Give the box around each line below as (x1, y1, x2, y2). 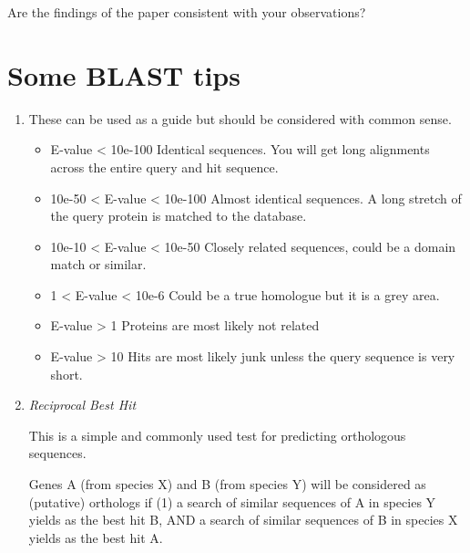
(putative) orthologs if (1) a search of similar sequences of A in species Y (28, 492, 436, 511)
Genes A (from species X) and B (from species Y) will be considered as (28, 475, 426, 494)
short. (50, 364, 83, 383)
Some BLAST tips (7, 56, 240, 93)
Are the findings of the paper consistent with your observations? (7, 3, 366, 21)
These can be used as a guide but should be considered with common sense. (28, 109, 452, 128)
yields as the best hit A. (28, 527, 163, 547)
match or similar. (50, 255, 147, 274)
